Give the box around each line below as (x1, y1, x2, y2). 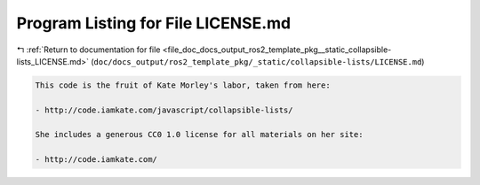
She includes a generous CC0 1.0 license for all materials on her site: (35, 129, 364, 140)
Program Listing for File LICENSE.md (16, 13, 292, 33)
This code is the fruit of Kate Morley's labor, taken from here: (35, 80, 331, 90)
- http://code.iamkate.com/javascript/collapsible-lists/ (35, 104, 293, 115)
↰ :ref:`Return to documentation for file (16, 44, 161, 55)
